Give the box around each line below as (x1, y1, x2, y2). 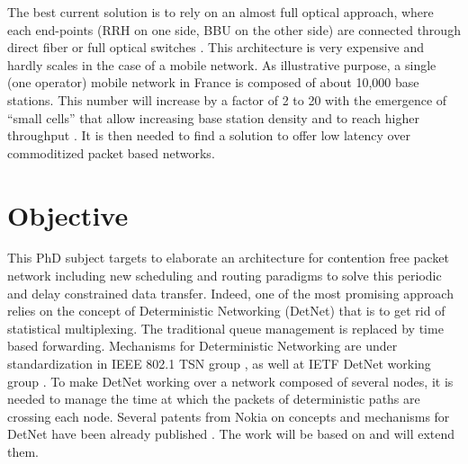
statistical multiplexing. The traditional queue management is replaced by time (7, 318, 444, 337)
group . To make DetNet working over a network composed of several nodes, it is (7, 371, 454, 390)
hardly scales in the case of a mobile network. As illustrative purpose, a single (7, 55, 436, 74)
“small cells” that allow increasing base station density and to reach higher (7, 108, 419, 127)
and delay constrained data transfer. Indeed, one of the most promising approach (7, 283, 454, 302)
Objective (7, 196, 129, 233)
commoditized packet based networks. (7, 143, 215, 162)
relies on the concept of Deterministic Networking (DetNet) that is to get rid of (7, 301, 445, 320)
